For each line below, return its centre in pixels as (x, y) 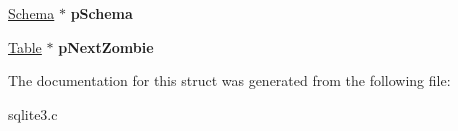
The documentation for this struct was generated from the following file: (229, 80)
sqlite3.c (33, 113)
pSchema (101, 13)
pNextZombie (106, 46)
